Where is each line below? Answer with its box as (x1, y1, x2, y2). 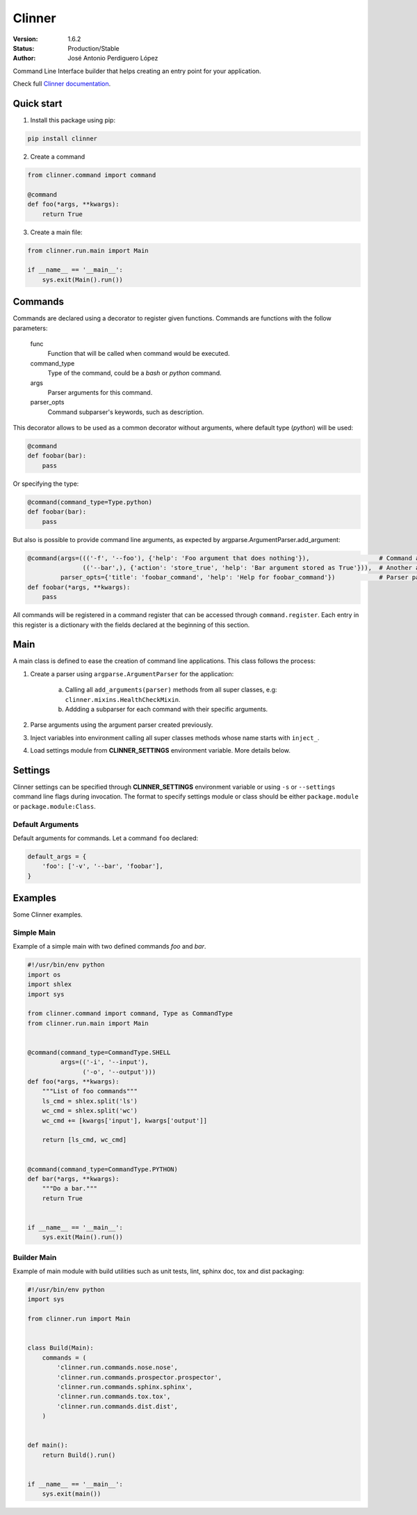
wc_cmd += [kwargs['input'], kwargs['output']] (42, 1116, 208, 1124)
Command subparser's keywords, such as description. (47, 407, 204, 416)
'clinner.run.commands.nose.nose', (56, 1363, 179, 1372)
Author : (13, 54, 36, 63)
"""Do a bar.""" (42, 1185, 97, 1193)
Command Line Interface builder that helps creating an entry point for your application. (13, 67, 261, 75)
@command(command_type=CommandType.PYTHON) (27, 1165, 179, 1173)
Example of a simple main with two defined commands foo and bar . (13, 942, 206, 951)
